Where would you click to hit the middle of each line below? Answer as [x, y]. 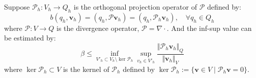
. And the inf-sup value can [209, 28]
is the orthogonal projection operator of [135, 7]
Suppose [17, 7]
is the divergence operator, [98, 28]
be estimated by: [30, 38]
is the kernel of [86, 69]
